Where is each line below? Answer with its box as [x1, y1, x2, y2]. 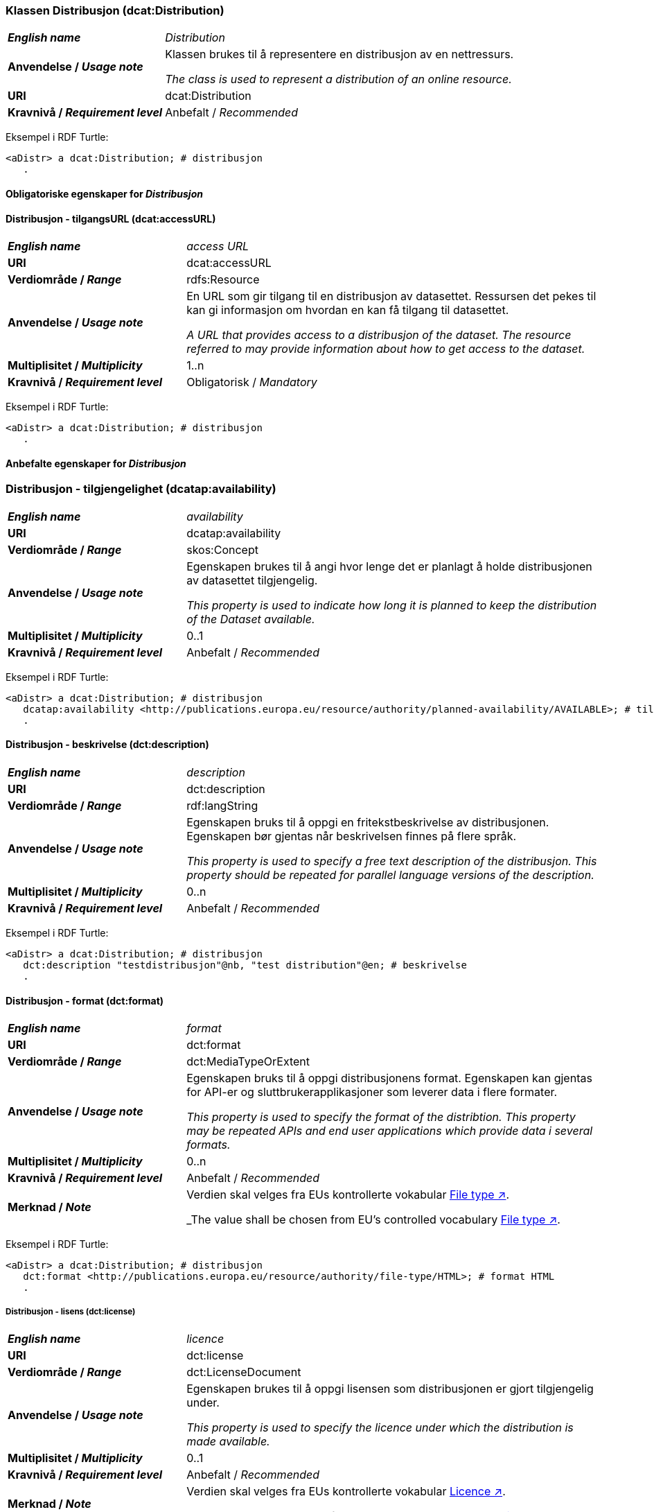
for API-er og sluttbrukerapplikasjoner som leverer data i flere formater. [186, 1085, 558, 1100]
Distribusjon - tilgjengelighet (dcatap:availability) [6, 482, 276, 496]
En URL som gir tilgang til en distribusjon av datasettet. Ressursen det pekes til [186, 289, 596, 304]
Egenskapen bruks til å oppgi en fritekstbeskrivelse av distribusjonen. [186, 815, 549, 830]
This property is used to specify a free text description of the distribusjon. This [186, 854, 597, 869]
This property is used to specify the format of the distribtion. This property [186, 1110, 576, 1124]
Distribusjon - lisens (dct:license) [6, 1306, 136, 1317]
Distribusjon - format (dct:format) [6, 994, 164, 1007]
